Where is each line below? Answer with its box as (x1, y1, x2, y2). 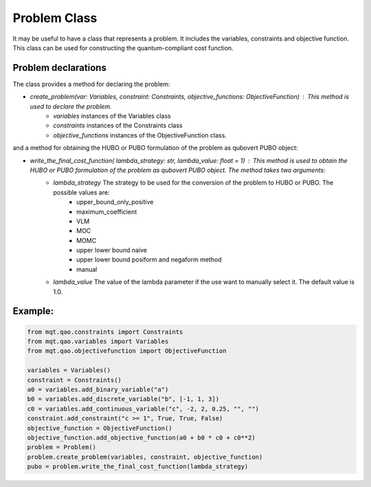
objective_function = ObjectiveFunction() (27, 424, 172, 432)
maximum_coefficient (76, 207, 137, 216)
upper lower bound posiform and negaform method (76, 255, 223, 264)
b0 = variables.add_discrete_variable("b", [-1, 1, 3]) (27, 396, 220, 403)
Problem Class (12, 10, 98, 25)
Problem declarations (12, 62, 106, 74)
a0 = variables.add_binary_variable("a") (27, 386, 169, 393)
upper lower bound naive (76, 246, 148, 255)
